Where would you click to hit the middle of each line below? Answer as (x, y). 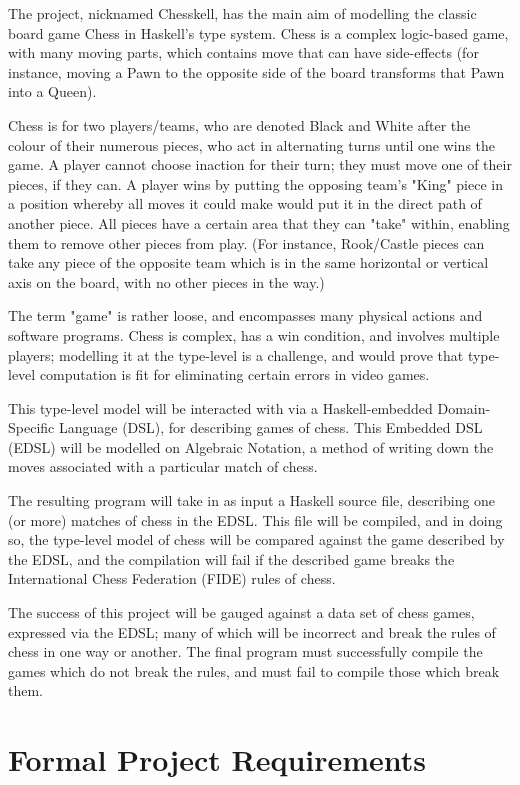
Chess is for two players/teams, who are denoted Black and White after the (239, 124)
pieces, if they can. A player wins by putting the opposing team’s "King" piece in (255, 183)
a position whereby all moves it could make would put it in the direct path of (245, 203)
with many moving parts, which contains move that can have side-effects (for (243, 52)
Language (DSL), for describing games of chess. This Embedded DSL (270, 427)
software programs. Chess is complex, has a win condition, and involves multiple (254, 334)
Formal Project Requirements (217, 759)
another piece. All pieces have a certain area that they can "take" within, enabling (259, 222)
